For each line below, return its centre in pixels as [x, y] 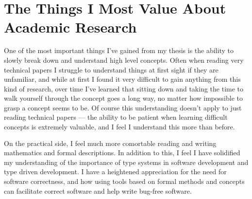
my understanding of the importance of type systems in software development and [126, 162]
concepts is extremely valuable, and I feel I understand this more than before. [119, 127]
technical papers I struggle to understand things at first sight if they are [111, 69]
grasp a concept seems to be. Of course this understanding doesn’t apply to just [123, 107]
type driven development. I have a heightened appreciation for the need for [115, 172]
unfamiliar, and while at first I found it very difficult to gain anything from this [122, 79]
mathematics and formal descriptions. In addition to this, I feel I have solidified [122, 153]
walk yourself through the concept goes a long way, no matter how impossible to [123, 98]
